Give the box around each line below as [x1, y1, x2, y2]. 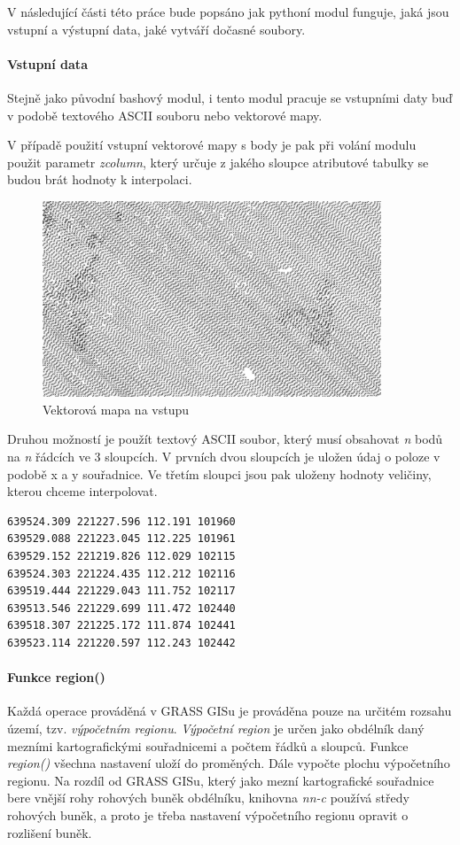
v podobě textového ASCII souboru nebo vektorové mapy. [7, 105, 323, 124]
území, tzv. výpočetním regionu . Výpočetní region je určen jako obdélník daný [7, 719, 425, 737]
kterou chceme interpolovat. [7, 482, 158, 500]
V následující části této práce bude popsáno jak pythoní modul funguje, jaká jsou [7, 3, 449, 20]
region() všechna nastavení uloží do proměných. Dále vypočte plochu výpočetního [7, 754, 450, 772]
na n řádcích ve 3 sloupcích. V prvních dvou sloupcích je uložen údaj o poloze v [7, 447, 441, 466]
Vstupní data [7, 54, 88, 73]
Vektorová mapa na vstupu [43, 399, 190, 418]
